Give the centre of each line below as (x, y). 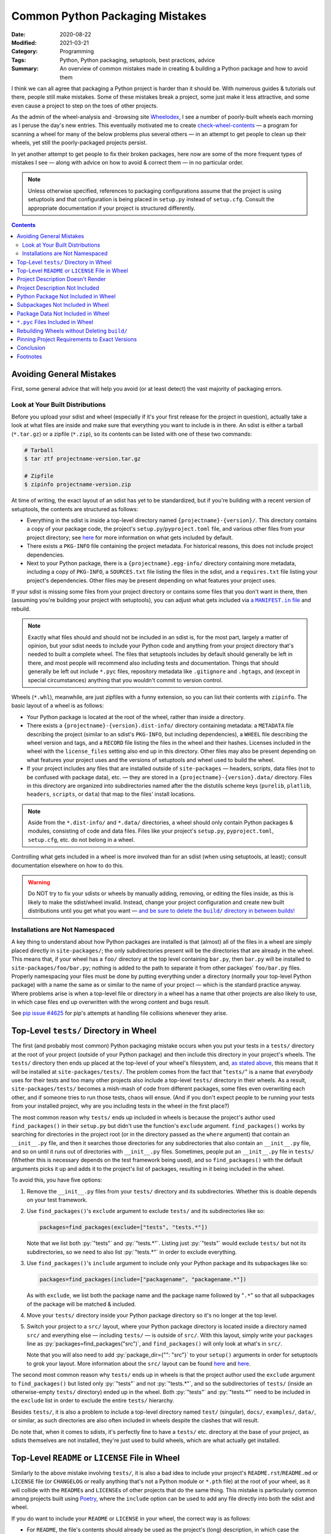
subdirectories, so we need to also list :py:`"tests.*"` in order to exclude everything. (132, 1252)
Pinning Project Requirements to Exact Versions (77, 339)
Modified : (24, 42)
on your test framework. (57, 1200)
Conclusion (31, 348)
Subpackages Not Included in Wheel (63, 305)
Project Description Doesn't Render (62, 279)
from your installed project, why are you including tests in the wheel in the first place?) (120, 1106)
